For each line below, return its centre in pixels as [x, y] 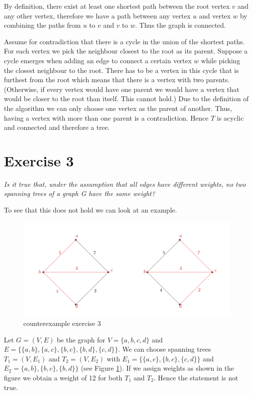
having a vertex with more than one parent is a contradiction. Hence [106, 117]
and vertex [215, 15]
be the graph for [81, 339]
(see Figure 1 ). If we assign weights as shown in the [157, 368]
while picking [221, 60]
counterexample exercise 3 [62, 323]
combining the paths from [43, 25]
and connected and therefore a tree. [57, 127]
